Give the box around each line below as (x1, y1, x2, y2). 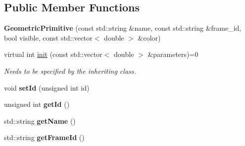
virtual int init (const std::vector (4, 49, 102, 59)
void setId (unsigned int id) (4, 82, 90, 93)
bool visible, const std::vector (4, 32, 93, 43)
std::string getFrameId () (4, 132, 85, 143)
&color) (138, 32, 161, 43)
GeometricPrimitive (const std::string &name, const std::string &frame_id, (4, 23, 242, 33)
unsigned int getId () (4, 99, 70, 109)
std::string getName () (4, 115, 76, 126)
